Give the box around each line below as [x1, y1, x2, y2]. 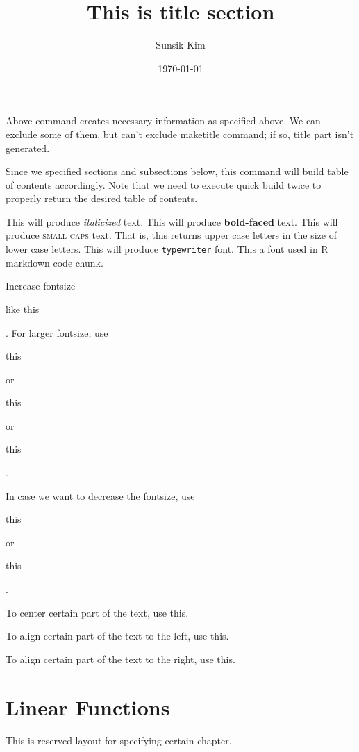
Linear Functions [6, 692, 170, 721]
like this [6, 301, 40, 316]
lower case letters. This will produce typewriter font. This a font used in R [6, 242, 328, 256]
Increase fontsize [6, 278, 76, 293]
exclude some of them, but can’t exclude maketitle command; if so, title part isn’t [6, 126, 354, 141]
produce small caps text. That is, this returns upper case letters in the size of [6, 228, 337, 242]
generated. [6, 140, 50, 155]
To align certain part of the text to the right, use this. [6, 651, 235, 666]
